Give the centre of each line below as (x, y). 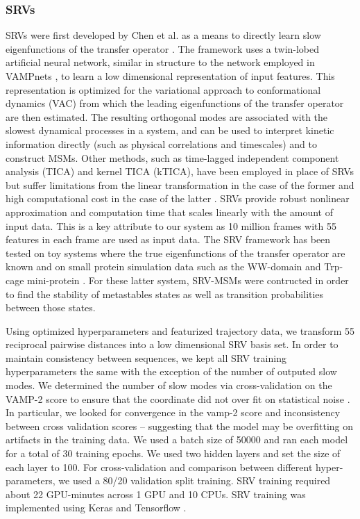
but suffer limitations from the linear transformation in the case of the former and (180, 184)
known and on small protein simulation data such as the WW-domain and (163, 266)
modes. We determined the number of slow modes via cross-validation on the (169, 385)
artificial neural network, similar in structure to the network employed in (160, 62)
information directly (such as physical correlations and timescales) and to (162, 143)
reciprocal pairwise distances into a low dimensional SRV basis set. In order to (172, 344)
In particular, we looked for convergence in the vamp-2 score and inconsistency (173, 412)
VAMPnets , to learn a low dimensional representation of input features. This (170, 76)
